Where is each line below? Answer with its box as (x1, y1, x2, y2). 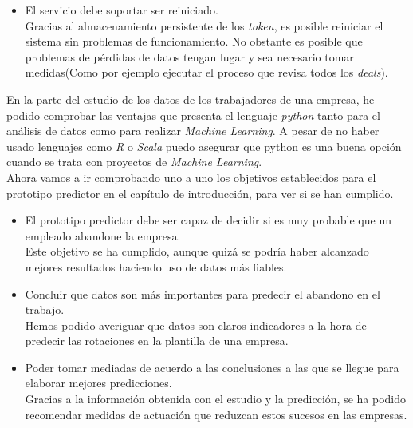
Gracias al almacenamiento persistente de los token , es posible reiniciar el (25, 17, 383, 34)
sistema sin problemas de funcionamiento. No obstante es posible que (25, 33, 363, 50)
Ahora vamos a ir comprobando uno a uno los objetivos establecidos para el (6, 168, 376, 185)
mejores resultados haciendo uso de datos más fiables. (25, 258, 287, 275)
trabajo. (25, 301, 65, 318)
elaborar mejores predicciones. (25, 374, 172, 391)
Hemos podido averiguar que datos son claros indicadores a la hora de (25, 316, 367, 333)
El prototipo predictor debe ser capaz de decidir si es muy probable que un (25, 212, 391, 228)
